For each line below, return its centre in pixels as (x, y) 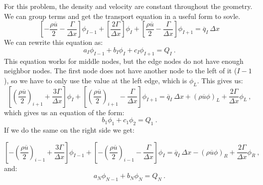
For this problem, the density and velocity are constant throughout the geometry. (128, 6)
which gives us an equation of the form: (64, 112)
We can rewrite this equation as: (54, 42)
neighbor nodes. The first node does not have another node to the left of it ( (121, 71)
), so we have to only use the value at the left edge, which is (96, 80)
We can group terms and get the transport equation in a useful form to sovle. (122, 16)
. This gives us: (220, 80)
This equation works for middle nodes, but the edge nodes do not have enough (124, 61)
